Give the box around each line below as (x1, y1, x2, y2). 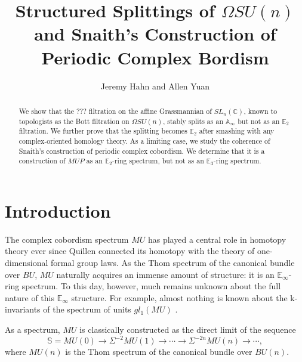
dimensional (5, 256, 48, 268)
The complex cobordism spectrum (5, 233, 129, 245)
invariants (5, 303, 41, 315)
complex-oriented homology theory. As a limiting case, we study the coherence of (19, 135, 270, 146)
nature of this (5, 291, 54, 304)
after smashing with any (199, 126, 275, 136)
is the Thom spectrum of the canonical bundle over (65, 345, 252, 358)
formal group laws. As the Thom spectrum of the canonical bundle (51, 256, 295, 268)
